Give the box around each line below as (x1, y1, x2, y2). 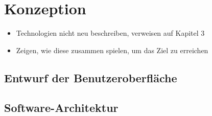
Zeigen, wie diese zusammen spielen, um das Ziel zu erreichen (16, 44, 208, 55)
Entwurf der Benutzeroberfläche (4, 69, 177, 85)
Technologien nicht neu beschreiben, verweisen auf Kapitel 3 (16, 28, 205, 38)
